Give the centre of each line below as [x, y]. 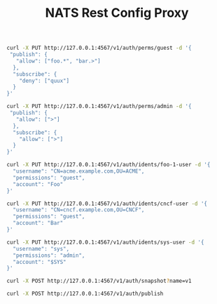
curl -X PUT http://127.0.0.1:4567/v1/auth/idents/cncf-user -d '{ [107, 204]
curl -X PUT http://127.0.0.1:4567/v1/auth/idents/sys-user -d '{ [105, 242]
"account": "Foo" [38, 184]
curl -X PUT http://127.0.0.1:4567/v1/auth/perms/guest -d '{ [99, 48]
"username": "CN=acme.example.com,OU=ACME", [79, 171]
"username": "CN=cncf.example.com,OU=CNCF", [79, 210]
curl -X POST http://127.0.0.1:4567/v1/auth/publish [85, 294]
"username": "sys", [41, 249]
